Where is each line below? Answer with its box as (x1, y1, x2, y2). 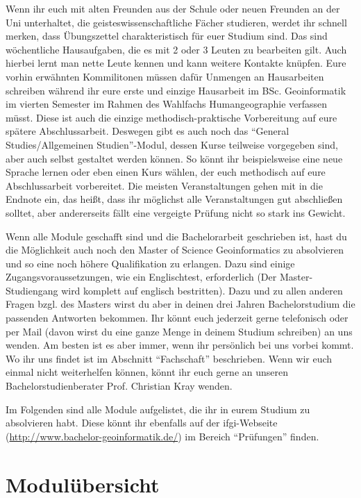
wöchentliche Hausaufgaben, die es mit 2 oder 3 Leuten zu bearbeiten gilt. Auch (6, 42, 347, 56)
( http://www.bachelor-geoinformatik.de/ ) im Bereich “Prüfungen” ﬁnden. (6, 429, 319, 443)
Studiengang (6, 283, 58, 297)
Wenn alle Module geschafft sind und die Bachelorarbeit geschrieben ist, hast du (6, 229, 347, 243)
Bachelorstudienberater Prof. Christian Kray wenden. (6, 379, 233, 393)
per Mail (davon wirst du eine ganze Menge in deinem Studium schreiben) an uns (6, 324, 353, 338)
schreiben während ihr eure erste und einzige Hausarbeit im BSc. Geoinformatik (6, 83, 346, 97)
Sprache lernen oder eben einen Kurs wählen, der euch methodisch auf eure (6, 165, 326, 179)
